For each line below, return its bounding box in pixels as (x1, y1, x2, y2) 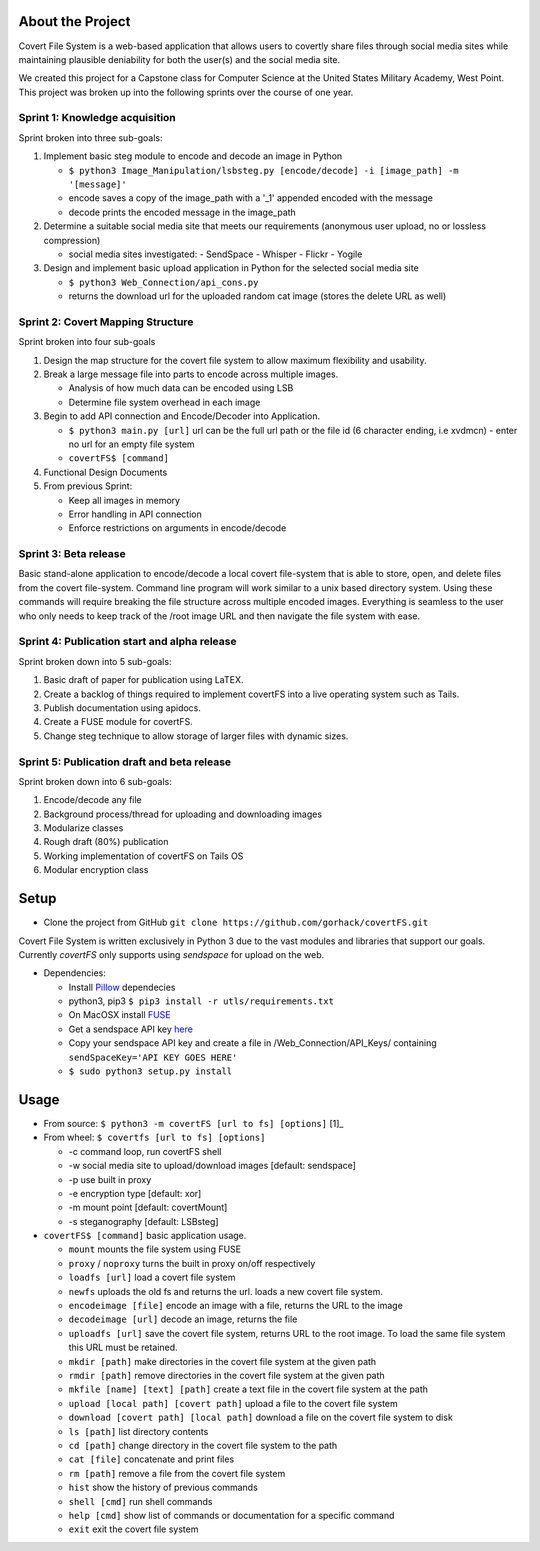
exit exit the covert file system (68, 1523, 199, 1535)
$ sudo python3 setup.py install (68, 1066, 233, 1077)
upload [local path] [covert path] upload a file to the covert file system (68, 1397, 399, 1409)
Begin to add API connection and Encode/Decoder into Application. (43, 410, 320, 422)
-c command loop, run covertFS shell (68, 1145, 222, 1157)
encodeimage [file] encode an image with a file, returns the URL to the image (68, 1300, 404, 1312)
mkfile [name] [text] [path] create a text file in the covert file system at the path (68, 1383, 429, 1395)
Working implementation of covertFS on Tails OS (43, 850, 244, 862)
